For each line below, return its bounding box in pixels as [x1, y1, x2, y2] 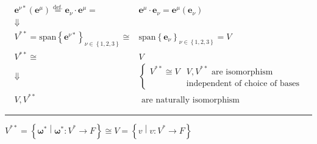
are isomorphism [211, 67, 273, 76]
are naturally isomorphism [141, 95, 240, 104]
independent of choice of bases [186, 79, 299, 88]
